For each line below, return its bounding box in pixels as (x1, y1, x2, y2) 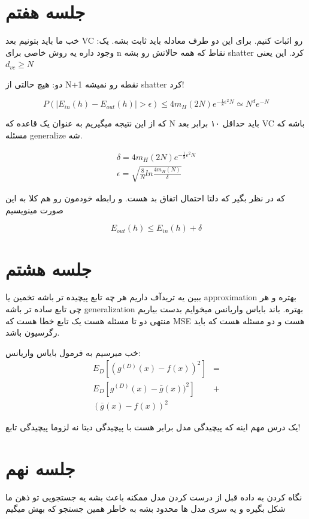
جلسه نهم (5, 455, 75, 480)
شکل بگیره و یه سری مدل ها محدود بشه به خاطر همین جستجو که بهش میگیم (5, 502, 286, 515)
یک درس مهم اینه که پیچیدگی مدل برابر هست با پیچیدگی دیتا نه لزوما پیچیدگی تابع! (5, 421, 301, 433)
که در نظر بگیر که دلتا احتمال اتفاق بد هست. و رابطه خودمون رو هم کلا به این (5, 192, 285, 204)
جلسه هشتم (5, 256, 92, 280)
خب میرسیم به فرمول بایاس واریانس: (5, 346, 141, 358)
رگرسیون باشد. (5, 326, 60, 339)
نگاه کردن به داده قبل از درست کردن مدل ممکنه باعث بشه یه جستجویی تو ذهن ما (5, 490, 302, 503)
